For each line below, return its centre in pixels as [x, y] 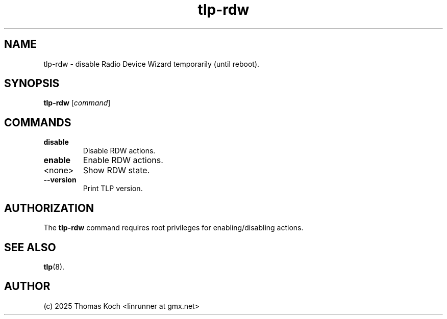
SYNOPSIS [32, 84]
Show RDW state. [116, 170]
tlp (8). [54, 267]
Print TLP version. [113, 189]
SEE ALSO [30, 247]
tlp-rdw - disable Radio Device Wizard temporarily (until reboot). [152, 64]
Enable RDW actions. [123, 160]
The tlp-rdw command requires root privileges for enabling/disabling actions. [173, 228]
